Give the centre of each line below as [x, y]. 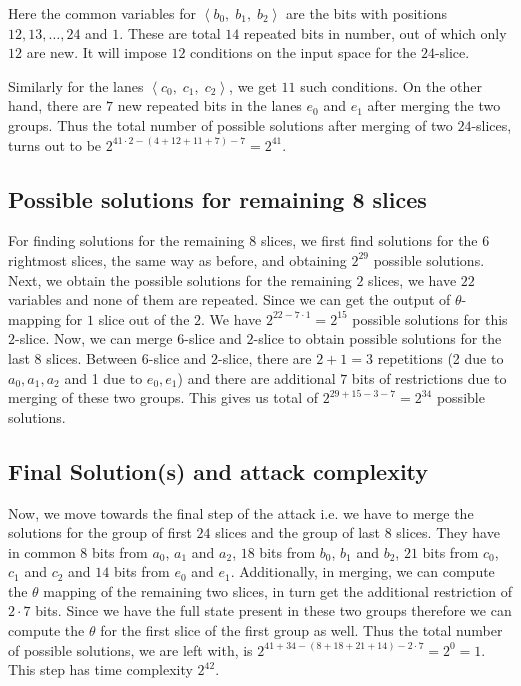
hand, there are [55, 105]
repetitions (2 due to [440, 357]
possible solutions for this [430, 318]
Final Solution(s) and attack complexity [218, 470]
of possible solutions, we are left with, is [130, 649]
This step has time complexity [100, 669]
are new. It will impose [96, 52]
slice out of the [144, 318]
